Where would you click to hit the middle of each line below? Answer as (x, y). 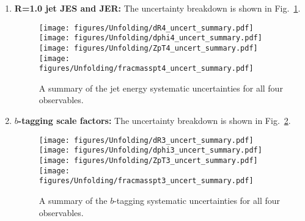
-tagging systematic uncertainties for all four (197, 200)
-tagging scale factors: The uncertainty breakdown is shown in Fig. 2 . (154, 121)
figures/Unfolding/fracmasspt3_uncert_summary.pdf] (146, 181)
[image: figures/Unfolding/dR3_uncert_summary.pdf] (146, 140)
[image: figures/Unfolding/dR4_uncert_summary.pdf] (146, 28)
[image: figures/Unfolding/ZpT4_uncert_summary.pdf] (148, 48)
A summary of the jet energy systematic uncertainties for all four (161, 88)
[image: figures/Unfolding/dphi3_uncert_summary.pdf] (150, 150)
